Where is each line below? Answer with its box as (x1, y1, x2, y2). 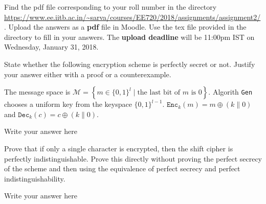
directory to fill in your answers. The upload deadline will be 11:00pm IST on (4, 31, 255, 42)
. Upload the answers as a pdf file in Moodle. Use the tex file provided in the (4, 21, 247, 32)
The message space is (4, 86, 71, 97)
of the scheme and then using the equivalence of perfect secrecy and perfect (4, 163, 240, 174)
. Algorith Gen (208, 86, 253, 97)
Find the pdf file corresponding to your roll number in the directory (4, 2, 217, 12)
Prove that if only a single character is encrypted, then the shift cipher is (4, 143, 233, 153)
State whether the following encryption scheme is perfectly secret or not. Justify (4, 58, 255, 69)
